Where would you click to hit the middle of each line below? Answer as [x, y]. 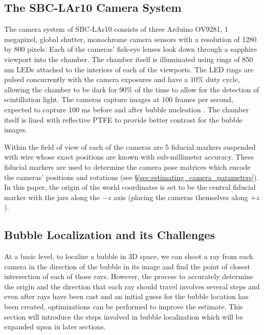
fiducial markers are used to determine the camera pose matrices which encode [127, 166]
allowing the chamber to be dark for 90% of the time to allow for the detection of [132, 89]
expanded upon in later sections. [55, 327]
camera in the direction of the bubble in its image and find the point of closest [127, 266]
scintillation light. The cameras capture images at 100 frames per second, [119, 99]
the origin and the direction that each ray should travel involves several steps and [132, 286]
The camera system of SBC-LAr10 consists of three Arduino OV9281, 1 [116, 29]
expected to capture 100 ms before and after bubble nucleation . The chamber [127, 109]
